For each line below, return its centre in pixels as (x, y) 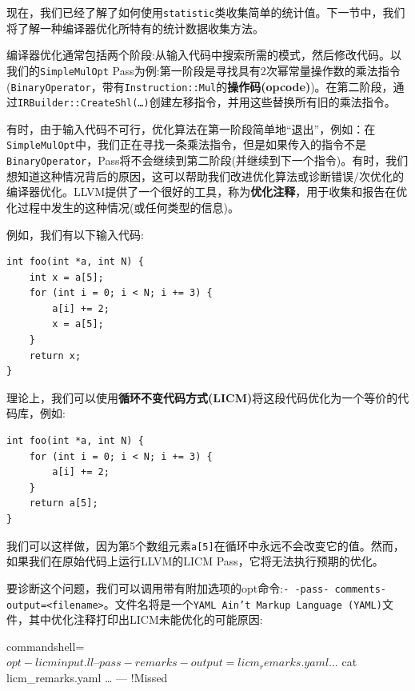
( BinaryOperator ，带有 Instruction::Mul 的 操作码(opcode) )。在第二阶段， (200, 86)
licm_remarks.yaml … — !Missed (87, 677)
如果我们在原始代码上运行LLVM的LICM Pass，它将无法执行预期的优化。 (195, 561)
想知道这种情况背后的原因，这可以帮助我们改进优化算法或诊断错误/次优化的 (205, 176)
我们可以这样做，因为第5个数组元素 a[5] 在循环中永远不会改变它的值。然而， (206, 545)
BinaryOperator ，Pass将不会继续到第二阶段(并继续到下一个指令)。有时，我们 (207, 160)
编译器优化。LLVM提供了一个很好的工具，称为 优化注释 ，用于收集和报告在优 (207, 192)
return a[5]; (64, 503)
